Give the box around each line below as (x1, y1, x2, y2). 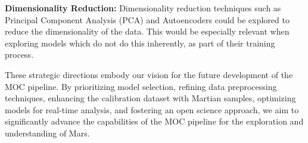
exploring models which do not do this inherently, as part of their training (5, 36, 275, 49)
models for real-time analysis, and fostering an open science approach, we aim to (5, 103, 299, 116)
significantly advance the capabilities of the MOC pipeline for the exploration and (5, 115, 304, 128)
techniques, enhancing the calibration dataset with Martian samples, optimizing (5, 92, 296, 104)
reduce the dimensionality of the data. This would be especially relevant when (5, 25, 290, 38)
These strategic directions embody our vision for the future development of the (5, 68, 293, 80)
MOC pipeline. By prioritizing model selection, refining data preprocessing (5, 80, 277, 92)
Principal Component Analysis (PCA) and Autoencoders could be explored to (5, 13, 290, 26)
